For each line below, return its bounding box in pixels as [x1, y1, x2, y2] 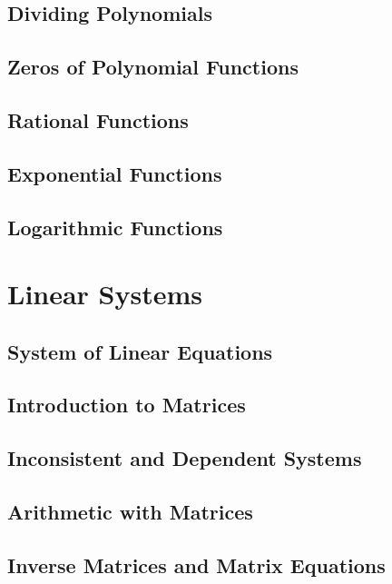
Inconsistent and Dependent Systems [7, 444, 362, 472]
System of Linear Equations [7, 337, 273, 365]
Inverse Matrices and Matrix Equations [7, 550, 386, 579]
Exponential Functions [7, 159, 222, 187]
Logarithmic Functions [7, 213, 223, 241]
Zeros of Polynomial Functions [7, 53, 299, 81]
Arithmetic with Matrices [7, 498, 253, 526]
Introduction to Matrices [7, 391, 246, 419]
